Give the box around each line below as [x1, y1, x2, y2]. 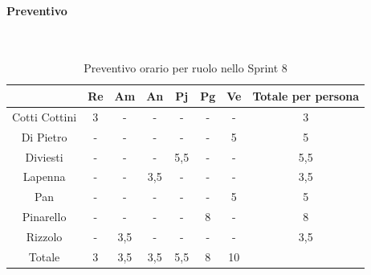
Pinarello [22, 208, 67, 225]
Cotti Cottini [12, 108, 77, 125]
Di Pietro [21, 128, 67, 145]
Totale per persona [252, 87, 360, 104]
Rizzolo [26, 228, 63, 244]
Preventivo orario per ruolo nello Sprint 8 [84, 60, 287, 76]
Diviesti [25, 148, 63, 165]
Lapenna [22, 168, 66, 185]
